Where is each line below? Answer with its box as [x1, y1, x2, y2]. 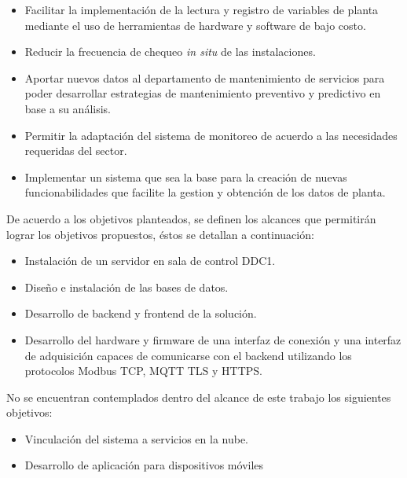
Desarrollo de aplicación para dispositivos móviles [24, 457, 264, 473]
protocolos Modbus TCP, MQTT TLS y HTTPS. [24, 362, 262, 379]
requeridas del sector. [24, 142, 127, 159]
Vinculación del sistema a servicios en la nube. [24, 430, 249, 447]
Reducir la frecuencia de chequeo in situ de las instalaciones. [24, 43, 316, 60]
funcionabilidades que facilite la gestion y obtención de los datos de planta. [24, 184, 386, 200]
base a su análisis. [24, 100, 111, 116]
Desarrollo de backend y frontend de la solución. [24, 305, 257, 322]
